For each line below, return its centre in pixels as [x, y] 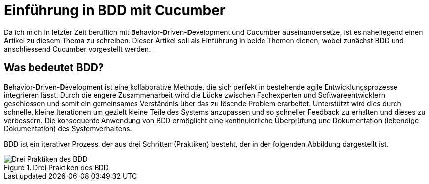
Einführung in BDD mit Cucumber [115, 10]
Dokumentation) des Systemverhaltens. [68, 128]
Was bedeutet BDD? [54, 68]
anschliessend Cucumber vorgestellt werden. [78, 49]
